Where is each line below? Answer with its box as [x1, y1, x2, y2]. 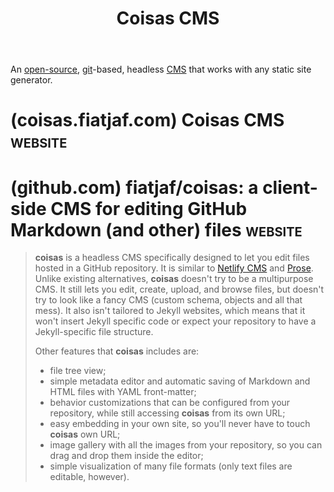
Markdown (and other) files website [10, 218, 303, 241]
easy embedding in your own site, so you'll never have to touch [49, 418, 311, 430]
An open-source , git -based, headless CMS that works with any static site [10, 63, 312, 76]
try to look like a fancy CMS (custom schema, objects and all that [34, 294, 303, 306]
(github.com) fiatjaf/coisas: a [10, 176, 259, 199]
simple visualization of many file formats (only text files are [49, 460, 293, 472]
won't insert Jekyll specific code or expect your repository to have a [34, 315, 317, 327]
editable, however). [49, 471, 130, 483]
